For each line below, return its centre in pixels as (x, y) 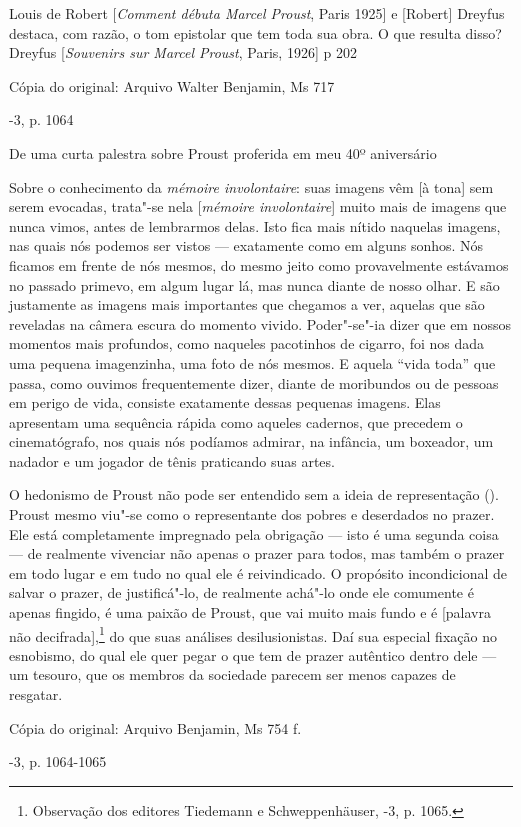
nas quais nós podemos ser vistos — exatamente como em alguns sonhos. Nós (246, 245)
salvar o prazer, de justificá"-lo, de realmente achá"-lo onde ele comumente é (241, 592)
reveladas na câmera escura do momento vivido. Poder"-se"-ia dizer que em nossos (260, 323)
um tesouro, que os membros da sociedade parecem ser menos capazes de (232, 674)
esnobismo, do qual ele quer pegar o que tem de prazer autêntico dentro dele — (253, 654)
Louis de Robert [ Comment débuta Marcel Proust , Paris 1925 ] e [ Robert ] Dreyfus (257, 13)
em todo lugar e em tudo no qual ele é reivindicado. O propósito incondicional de (258, 572)
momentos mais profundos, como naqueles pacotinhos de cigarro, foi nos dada (247, 343)
